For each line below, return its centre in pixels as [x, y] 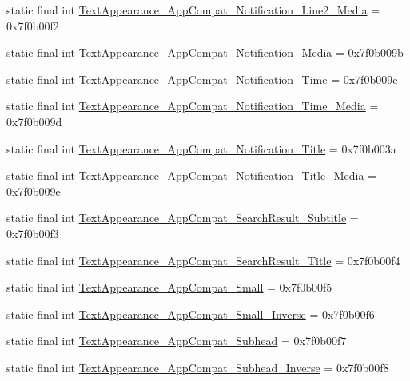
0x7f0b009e [34, 190]
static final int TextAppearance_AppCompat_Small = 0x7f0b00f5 [169, 287]
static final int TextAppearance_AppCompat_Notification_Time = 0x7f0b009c [202, 79]
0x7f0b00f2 [33, 25]
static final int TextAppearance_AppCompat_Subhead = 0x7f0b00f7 [177, 341]
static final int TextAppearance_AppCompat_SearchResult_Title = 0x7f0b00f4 [203, 260]
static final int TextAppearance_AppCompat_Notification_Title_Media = [191, 175]
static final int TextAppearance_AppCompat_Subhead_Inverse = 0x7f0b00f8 [198, 367]
